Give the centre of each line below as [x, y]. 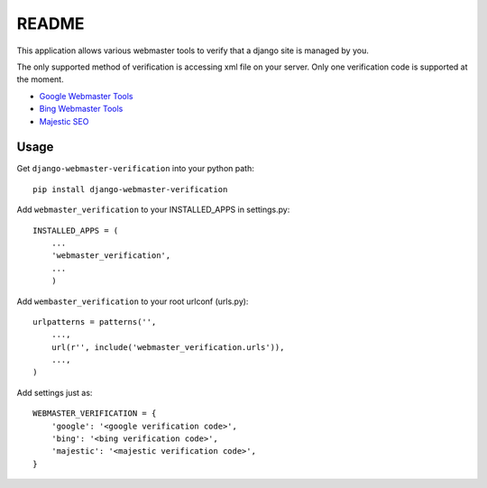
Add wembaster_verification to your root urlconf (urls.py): [133, 301]
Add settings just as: [55, 392]
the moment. [40, 79]
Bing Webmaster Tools [81, 109]
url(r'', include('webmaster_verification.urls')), [168, 347]
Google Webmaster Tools [86, 96]
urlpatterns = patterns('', [95, 322]
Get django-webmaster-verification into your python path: [135, 169]
